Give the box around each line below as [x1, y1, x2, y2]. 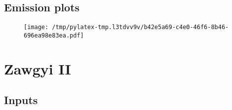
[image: [24, 24, 49, 31]
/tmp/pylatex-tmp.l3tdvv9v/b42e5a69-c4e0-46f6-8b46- [52, 24, 229, 31]
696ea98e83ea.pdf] [24, 32, 84, 39]
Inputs [4, 92, 38, 108]
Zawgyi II [4, 58, 71, 78]
